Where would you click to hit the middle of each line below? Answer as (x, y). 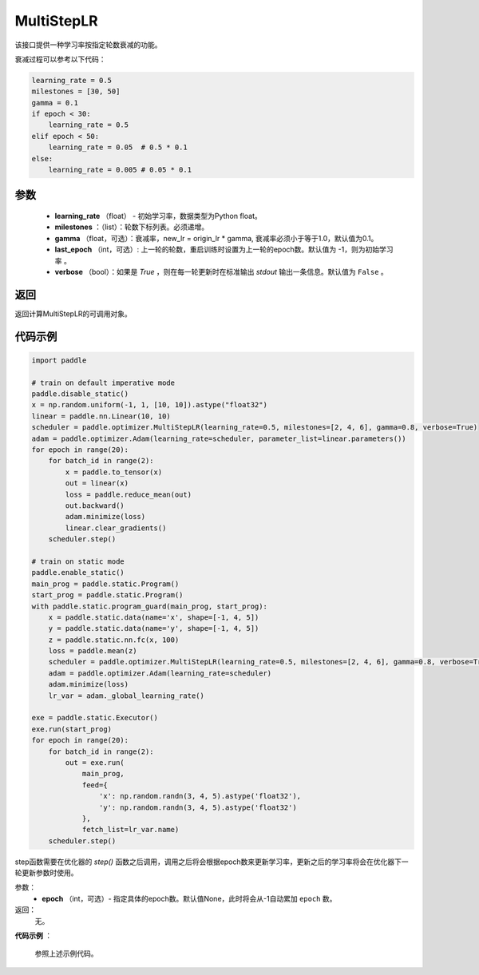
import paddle (59, 360)
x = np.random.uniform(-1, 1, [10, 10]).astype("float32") (149, 405)
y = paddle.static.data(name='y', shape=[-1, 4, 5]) (154, 628)
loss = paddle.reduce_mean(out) (128, 494)
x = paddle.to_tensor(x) (114, 472)
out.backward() (95, 505)
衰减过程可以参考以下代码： (60, 59)
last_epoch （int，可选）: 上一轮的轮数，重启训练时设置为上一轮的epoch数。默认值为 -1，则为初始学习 (224, 250)
